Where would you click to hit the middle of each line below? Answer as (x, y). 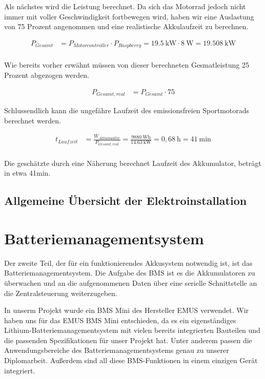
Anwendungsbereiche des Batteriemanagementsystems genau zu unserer (117, 350)
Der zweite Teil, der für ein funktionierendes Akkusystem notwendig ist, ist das (128, 262)
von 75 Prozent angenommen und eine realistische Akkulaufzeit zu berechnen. (126, 26)
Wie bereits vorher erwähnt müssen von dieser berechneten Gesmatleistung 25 (127, 65)
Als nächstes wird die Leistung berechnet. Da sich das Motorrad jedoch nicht (125, 6)
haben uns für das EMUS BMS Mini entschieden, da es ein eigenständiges (120, 320)
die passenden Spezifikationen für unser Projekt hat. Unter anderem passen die (128, 340)
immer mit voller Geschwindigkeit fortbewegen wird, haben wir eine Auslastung (129, 16)
